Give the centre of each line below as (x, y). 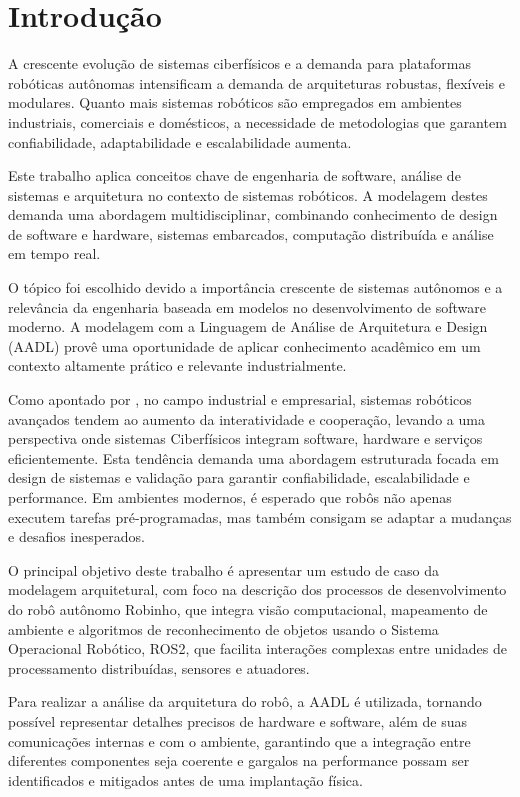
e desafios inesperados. (76, 536)
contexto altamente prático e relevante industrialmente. (177, 365)
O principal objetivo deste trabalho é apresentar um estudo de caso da (223, 569)
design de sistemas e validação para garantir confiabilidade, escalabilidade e (239, 477)
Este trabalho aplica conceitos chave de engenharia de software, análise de (234, 175)
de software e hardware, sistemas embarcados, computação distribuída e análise (251, 233)
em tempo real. (54, 253)
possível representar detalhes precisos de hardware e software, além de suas (238, 720)
